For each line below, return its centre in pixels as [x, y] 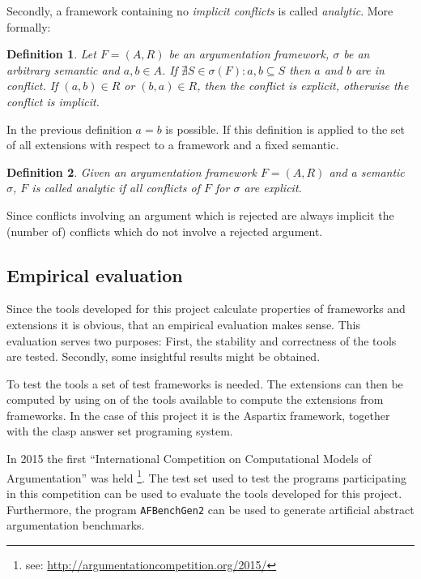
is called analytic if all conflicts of [116, 188]
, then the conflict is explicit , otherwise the [303, 86]
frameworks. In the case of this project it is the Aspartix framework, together [198, 415]
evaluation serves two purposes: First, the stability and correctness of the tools [202, 340]
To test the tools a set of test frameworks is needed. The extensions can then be [205, 383]
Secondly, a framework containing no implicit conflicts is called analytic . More [200, 11]
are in [370, 69]
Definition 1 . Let [51, 54]
